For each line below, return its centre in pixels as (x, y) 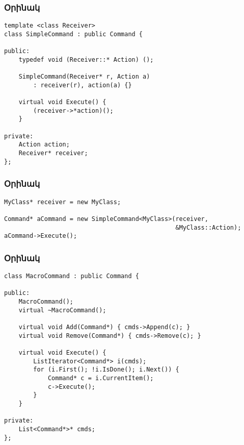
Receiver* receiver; (53, 153)
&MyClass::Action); (208, 227)
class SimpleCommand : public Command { (74, 34)
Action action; (44, 145)
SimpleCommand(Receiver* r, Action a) (84, 77)
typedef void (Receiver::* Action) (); (86, 59)
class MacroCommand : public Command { (72, 276)
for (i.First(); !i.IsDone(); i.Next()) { (106, 370)
